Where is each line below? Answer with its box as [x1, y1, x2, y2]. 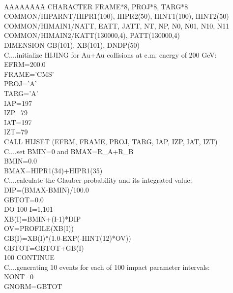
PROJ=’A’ [4, 78, 37, 89]
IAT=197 [4, 117, 32, 127]
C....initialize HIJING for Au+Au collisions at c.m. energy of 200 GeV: [4, 49, 217, 60]
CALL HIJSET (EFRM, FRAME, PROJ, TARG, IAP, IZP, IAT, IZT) [4, 136, 218, 146]
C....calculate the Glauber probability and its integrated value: [4, 175, 192, 185]
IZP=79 [4, 107, 28, 118]
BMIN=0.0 [4, 156, 37, 166]
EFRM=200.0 [4, 59, 46, 69]
